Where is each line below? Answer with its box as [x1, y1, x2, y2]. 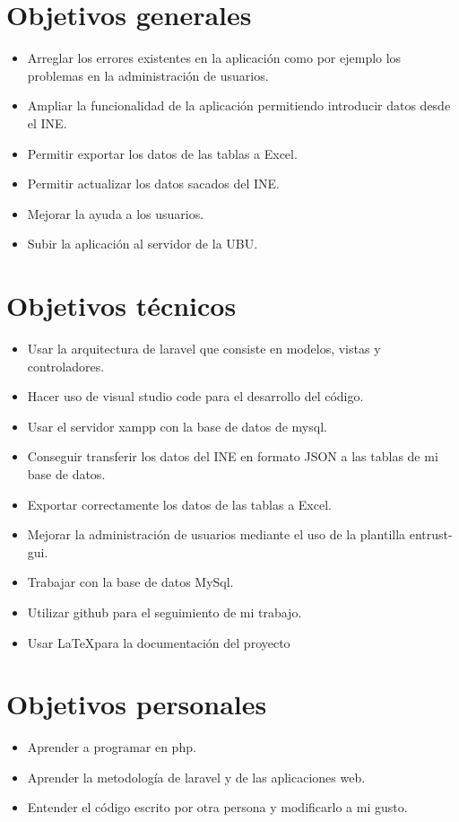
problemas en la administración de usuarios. [27, 66, 269, 84]
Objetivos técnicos [6, 287, 237, 324]
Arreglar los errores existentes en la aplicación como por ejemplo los [27, 48, 402, 67]
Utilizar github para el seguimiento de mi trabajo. [27, 602, 302, 621]
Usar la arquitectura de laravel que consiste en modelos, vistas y [27, 339, 381, 357]
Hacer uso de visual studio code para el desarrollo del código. [27, 387, 364, 406]
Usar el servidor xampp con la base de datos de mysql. [27, 416, 327, 435]
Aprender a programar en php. [27, 738, 196, 756]
